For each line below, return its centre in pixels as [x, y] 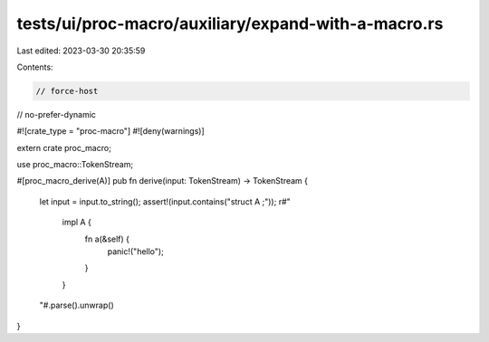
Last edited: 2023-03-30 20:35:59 [81, 51]
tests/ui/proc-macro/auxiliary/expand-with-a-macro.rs [230, 24]
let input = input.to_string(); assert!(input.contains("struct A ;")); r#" [165, 201]
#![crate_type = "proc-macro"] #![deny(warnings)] [110, 131]
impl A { [77, 223]
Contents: [35, 67]
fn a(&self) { [107, 239]
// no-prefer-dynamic [57, 114]
